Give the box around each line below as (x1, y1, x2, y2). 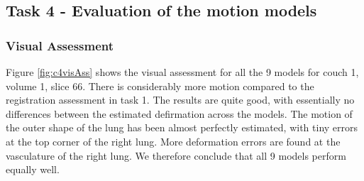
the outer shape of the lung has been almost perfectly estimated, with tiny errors (6, 120, 358, 135)
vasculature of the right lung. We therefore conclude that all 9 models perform (6, 148, 346, 163)
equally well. (6, 162, 60, 177)
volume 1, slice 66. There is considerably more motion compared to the (6, 78, 314, 93)
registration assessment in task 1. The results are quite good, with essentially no (6, 92, 355, 107)
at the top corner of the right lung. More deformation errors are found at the (6, 133, 341, 148)
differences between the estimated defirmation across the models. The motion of (6, 106, 353, 121)
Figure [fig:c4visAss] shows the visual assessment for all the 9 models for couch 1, (6, 65, 359, 79)
